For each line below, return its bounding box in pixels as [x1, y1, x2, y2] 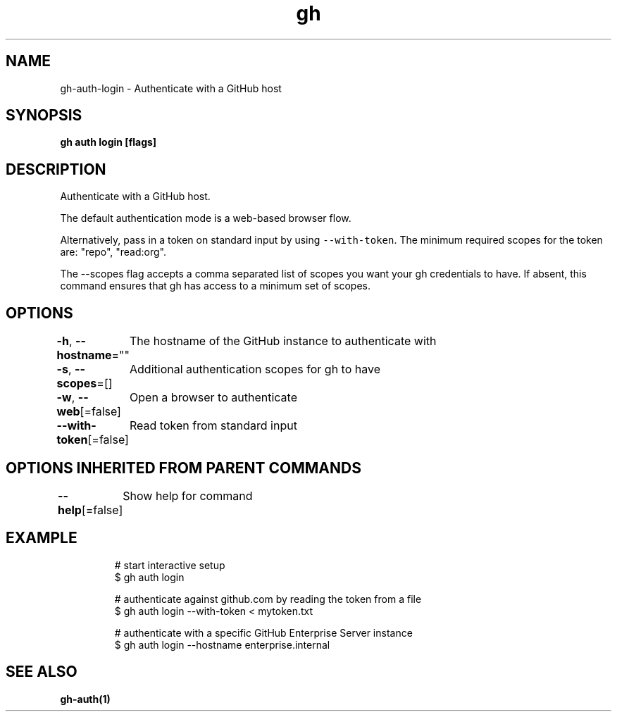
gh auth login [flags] [60, 136, 157, 149]
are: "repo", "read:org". [60, 246, 166, 258]
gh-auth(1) [60, 692, 111, 705]
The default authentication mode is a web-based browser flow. [60, 212, 351, 225]
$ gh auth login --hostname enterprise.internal [114, 638, 330, 651]
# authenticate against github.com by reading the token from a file [114, 592, 422, 605]
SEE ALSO [6, 663, 77, 681]
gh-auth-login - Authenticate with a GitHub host [60, 82, 282, 94]
